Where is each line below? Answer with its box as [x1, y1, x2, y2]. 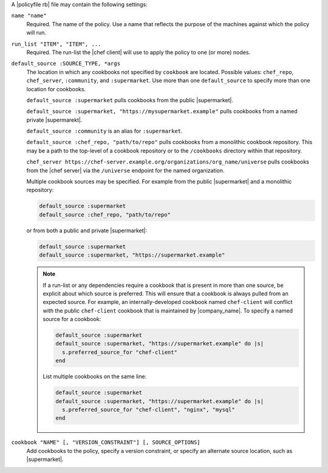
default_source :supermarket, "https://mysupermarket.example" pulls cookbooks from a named [26, 108, 298, 115]
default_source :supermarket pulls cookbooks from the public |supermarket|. [26, 96, 234, 103]
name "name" [11, 12, 47, 19]
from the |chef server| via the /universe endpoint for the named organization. [26, 167, 225, 174]
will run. [26, 29, 47, 36]
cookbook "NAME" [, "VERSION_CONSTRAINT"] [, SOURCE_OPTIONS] [11, 439, 200, 446]
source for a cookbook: [43, 316, 101, 323]
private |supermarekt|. [26, 116, 83, 123]
